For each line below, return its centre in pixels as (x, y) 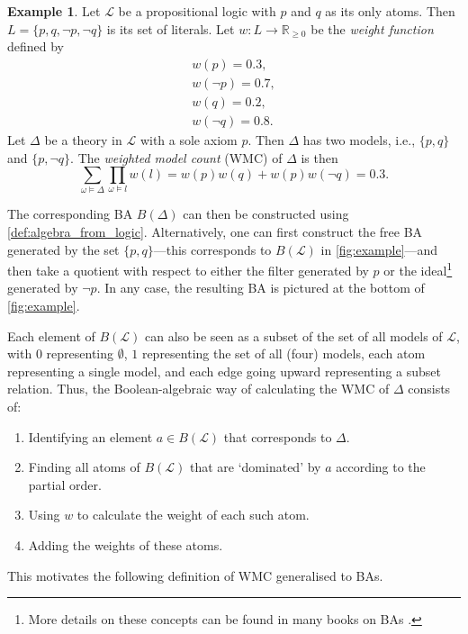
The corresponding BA (70, 214)
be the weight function (372, 28)
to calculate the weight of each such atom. (193, 515)
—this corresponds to (212, 249)
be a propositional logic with (197, 11)
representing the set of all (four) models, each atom (283, 353)
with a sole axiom (189, 139)
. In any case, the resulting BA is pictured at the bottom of (261, 288)
